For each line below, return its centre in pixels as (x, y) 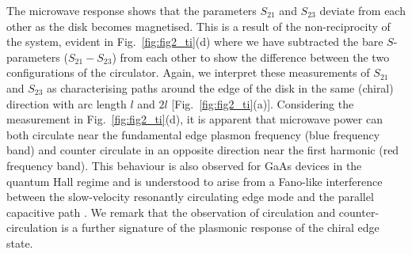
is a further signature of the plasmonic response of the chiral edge (220, 227)
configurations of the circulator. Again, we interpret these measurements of (188, 72)
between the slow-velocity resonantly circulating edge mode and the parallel (190, 197)
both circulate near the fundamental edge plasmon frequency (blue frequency (193, 134)
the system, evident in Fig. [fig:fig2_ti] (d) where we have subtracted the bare (195, 42)
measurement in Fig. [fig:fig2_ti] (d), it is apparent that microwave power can (195, 119)
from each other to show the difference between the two (255, 57)
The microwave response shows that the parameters (132, 10)
